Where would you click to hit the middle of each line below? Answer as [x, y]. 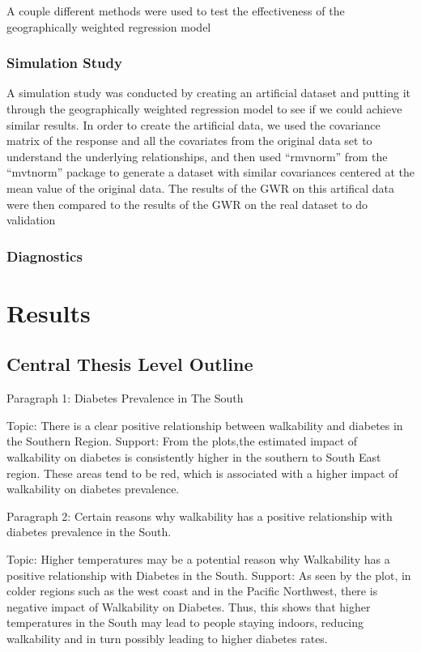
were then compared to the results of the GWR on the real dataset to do [187, 204]
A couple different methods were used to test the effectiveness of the [176, 11]
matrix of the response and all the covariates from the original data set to [189, 141]
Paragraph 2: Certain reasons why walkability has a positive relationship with [200, 516]
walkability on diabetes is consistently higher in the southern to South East [194, 456]
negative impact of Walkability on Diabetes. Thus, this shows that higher [189, 606]
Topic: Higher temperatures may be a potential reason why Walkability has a [198, 558]
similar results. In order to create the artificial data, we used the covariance [193, 124]
